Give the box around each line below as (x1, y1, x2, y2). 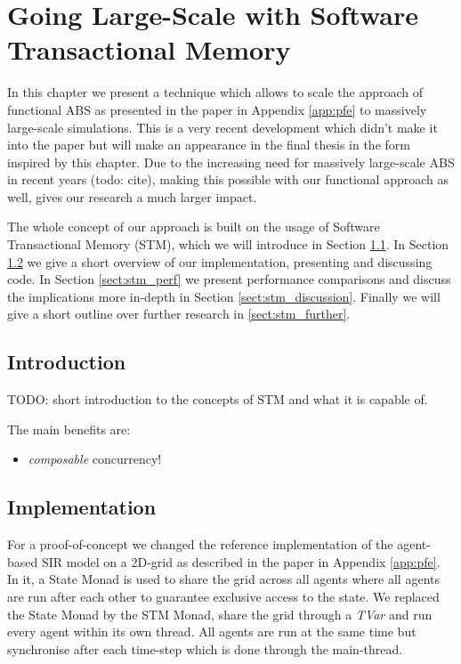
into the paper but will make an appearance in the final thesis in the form (7, 135, 410, 154)
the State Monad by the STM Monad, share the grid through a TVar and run (7, 604, 433, 623)
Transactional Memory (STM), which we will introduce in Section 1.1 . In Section (7, 235, 449, 254)
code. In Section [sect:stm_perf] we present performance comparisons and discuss (7, 270, 451, 288)
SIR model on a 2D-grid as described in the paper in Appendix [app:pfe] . (41, 552, 441, 571)
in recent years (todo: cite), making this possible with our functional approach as (7, 170, 449, 189)
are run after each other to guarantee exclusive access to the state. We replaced (7, 587, 440, 605)
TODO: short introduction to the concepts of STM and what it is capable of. (7, 390, 428, 409)
